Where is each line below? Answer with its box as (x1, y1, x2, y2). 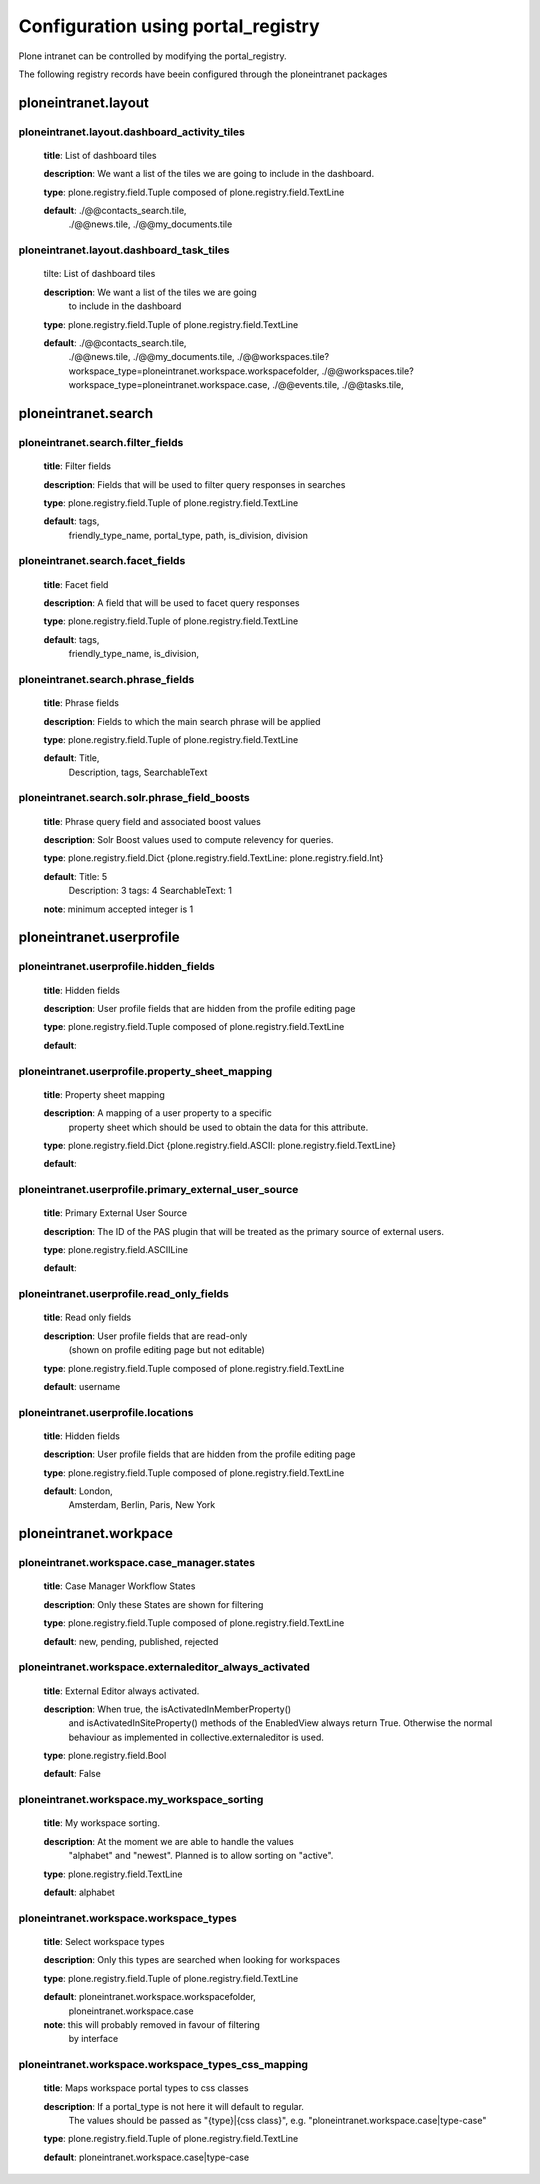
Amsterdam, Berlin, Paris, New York (68, 1499, 216, 1511)
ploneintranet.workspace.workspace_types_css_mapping (18, 2058, 309, 2072)
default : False (43, 1768, 102, 1780)
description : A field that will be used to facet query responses (43, 597, 300, 609)
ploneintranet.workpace (18, 1525, 174, 1542)
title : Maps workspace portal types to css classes (43, 2082, 249, 2094)
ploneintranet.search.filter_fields (18, 435, 184, 449)
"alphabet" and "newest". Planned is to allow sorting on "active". (68, 1850, 334, 1862)
